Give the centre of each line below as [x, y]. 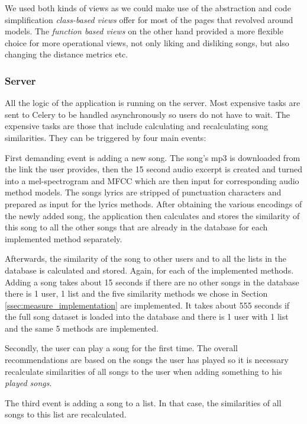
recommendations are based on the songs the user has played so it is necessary [147, 360]
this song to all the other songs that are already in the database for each [136, 227]
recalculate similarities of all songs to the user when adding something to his [143, 371]
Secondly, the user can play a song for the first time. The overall [121, 348]
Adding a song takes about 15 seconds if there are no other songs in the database [152, 282]
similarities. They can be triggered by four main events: [106, 137]
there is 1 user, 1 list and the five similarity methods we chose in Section [136, 293]
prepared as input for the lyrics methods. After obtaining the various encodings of [153, 203]
